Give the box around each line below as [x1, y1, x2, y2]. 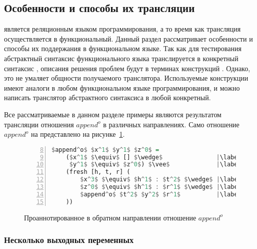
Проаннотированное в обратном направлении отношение [24, 212, 196, 222]
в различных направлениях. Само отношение [103, 119, 239, 129]
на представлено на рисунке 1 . [30, 129, 125, 139]
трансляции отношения [4, 119, 74, 129]
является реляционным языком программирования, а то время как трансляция [4, 24, 241, 34]
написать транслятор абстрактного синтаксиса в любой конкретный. [4, 92, 211, 103]
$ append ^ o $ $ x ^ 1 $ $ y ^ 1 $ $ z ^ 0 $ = [51, 146, 159, 153]
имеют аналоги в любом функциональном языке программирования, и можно [4, 82, 240, 93]
